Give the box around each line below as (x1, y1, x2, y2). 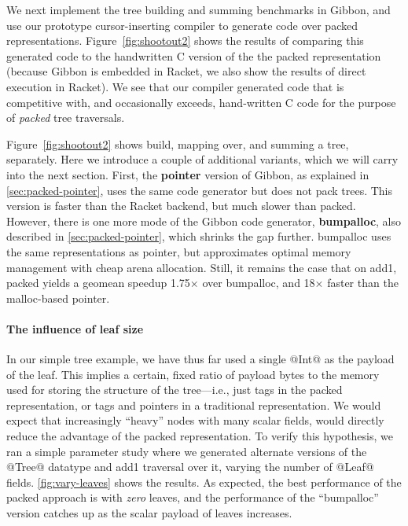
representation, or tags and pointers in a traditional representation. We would (6, 396, 381, 413)
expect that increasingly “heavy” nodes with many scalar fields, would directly (6, 412, 384, 429)
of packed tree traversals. (6, 109, 125, 126)
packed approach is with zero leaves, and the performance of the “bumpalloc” (6, 489, 379, 506)
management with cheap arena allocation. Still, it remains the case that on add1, (6, 259, 397, 275)
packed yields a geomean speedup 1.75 (6, 274, 190, 291)
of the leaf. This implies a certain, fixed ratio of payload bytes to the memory (6, 366, 380, 382)
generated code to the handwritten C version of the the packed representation (6, 47, 381, 64)
